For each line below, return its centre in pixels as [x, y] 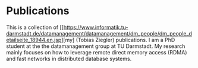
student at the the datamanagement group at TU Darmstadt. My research [96, 46]
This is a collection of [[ [35, 27]
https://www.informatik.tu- [96, 27]
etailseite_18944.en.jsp [34, 40]
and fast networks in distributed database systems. [69, 59]
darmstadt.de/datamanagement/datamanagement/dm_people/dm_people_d [99, 33]
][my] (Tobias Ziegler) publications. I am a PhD [118, 40]
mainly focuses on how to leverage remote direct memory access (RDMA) [97, 52]
